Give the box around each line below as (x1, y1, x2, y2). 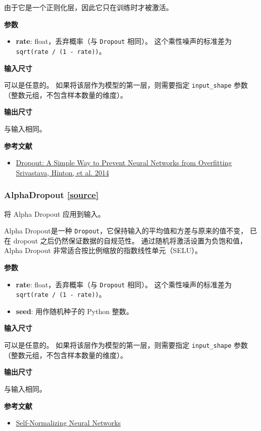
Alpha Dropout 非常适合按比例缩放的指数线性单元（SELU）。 (4, 245, 202, 256)
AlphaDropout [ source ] (4, 189, 99, 201)
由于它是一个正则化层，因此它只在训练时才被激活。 (4, 2, 173, 12)
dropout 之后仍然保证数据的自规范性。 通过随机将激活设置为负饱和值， (13, 235, 247, 245)
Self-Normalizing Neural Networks (16, 417, 121, 428)
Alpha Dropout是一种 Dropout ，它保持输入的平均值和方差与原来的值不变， (4, 225, 247, 236)
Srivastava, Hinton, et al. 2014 (16, 167, 109, 177)
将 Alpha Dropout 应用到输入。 (4, 208, 105, 219)
